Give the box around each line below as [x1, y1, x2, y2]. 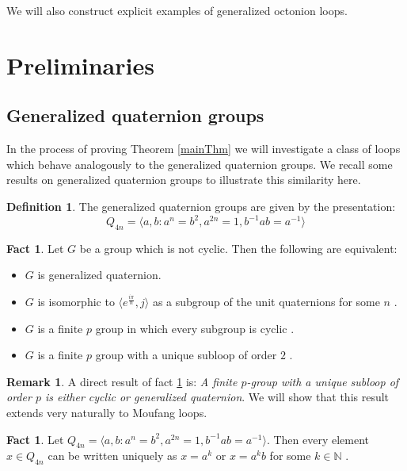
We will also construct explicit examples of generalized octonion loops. [6, 2, 348, 18]
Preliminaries [6, 48, 154, 81]
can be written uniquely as [48, 447, 177, 464]
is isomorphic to [37, 293, 115, 310]
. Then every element [266, 431, 369, 447]
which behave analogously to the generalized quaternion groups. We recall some [6, 155, 393, 172]
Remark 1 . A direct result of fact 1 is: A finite [6, 373, 238, 389]
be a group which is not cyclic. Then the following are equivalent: [79, 239, 397, 256]
